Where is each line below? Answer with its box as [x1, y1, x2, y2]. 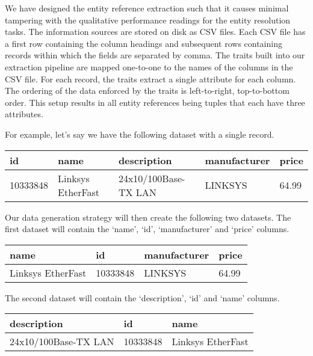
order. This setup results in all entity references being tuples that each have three [5, 96, 305, 108]
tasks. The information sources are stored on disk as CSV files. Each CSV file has [5, 25, 306, 38]
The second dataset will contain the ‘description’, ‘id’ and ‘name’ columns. [5, 291, 280, 304]
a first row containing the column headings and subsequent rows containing [5, 37, 282, 49]
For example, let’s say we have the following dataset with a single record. [5, 127, 274, 140]
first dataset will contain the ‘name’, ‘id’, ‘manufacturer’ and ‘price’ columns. [5, 222, 290, 235]
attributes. [5, 108, 43, 120]
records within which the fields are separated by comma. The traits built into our [5, 49, 305, 61]
